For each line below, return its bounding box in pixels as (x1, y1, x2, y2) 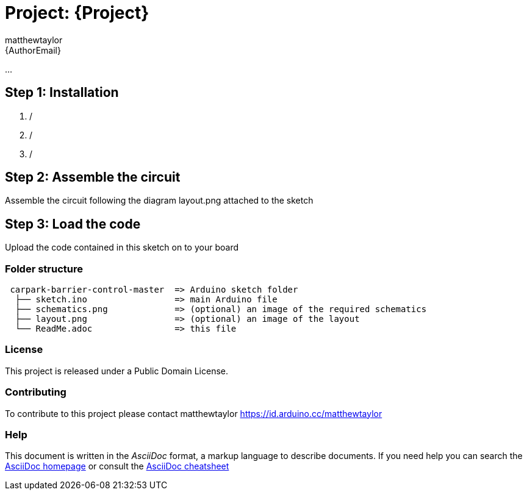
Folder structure (5, 262, 83, 275)
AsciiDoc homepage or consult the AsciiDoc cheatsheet (5, 461, 229, 472)
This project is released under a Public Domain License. (5, 365, 228, 376)
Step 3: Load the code (5, 216, 141, 232)
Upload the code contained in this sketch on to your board (5, 242, 238, 253)
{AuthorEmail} (5, 45, 61, 55)
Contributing (5, 386, 66, 399)
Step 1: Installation (5, 85, 119, 101)
